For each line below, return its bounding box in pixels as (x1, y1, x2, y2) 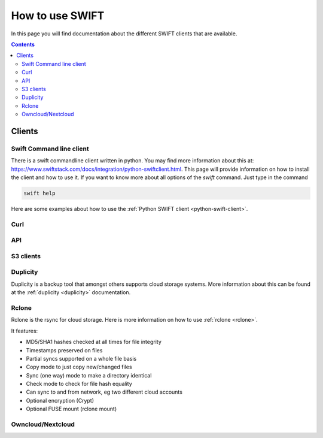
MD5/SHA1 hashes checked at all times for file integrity (26, 339, 161, 346)
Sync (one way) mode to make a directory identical (26, 371, 152, 379)
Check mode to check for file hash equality (26, 380, 133, 388)
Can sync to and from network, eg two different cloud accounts (26, 388, 182, 395)
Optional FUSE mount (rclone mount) (26, 405, 117, 413)
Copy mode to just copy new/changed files (26, 363, 132, 371)
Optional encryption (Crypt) (26, 397, 94, 404)
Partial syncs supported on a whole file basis (26, 355, 137, 362)
